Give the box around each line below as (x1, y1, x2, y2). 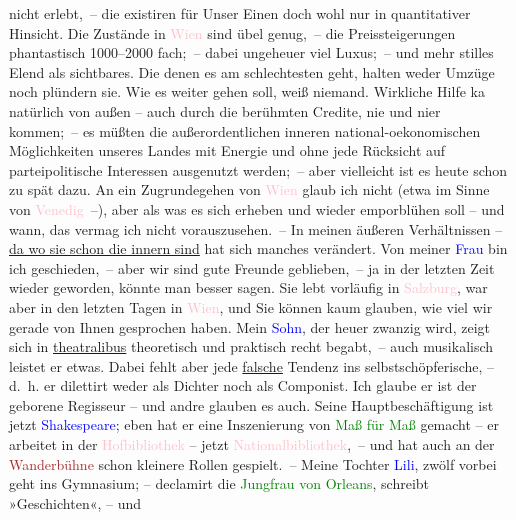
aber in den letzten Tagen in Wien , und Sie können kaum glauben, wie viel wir (9, 296, 493, 317)
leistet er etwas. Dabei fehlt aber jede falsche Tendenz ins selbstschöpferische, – (9, 355, 495, 376)
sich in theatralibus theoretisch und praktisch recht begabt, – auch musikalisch (9, 336, 494, 357)
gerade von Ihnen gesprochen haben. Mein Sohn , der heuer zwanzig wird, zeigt (9, 316, 490, 337)
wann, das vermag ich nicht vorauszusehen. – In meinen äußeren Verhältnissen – (9, 218, 503, 239)
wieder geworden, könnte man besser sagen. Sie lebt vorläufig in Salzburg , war (9, 277, 488, 298)
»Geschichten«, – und (9, 492, 142, 513)
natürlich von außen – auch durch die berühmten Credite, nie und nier (9, 100, 441, 121)
